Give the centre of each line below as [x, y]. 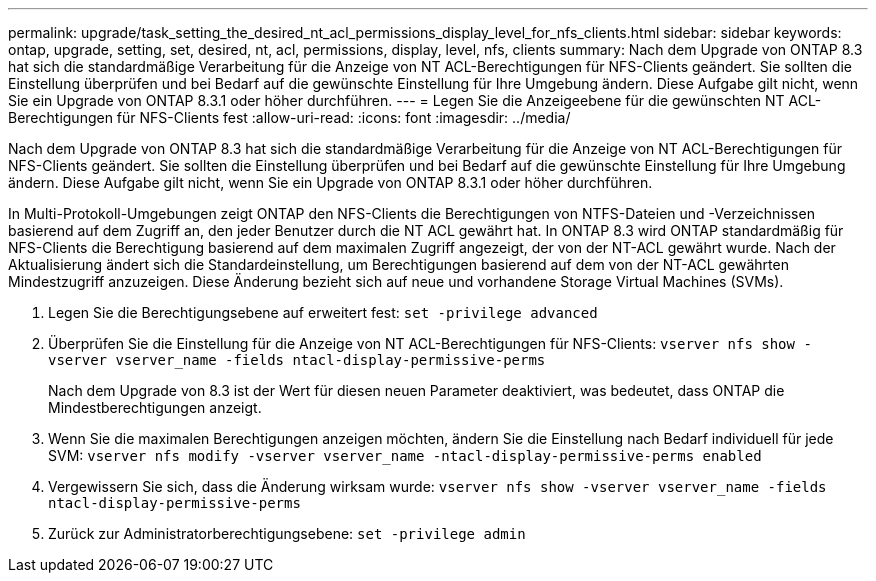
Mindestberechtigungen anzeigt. [155, 407]
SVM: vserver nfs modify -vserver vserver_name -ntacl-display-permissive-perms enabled [405, 455]
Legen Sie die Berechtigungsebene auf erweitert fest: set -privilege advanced [323, 312]
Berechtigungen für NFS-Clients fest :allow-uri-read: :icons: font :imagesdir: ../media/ [289, 117]
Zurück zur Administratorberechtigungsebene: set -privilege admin [287, 533]
